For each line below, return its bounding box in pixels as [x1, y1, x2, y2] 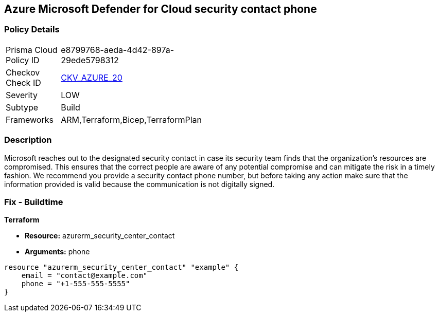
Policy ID [6, 54, 40, 65]
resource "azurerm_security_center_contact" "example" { [4, 263, 239, 272]
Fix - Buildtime [4, 196, 63, 207]
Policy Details [4, 24, 60, 35]
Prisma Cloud [6, 44, 58, 55]
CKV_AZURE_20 [61, 72, 122, 83]
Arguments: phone [25, 247, 90, 256]
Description [4, 135, 52, 145]
